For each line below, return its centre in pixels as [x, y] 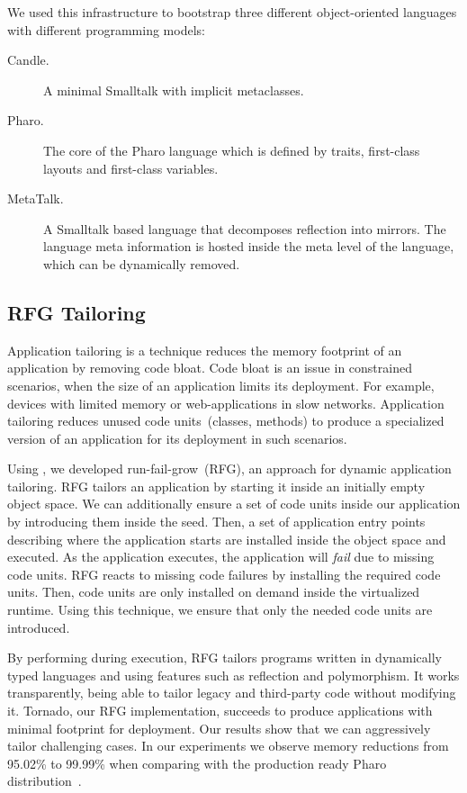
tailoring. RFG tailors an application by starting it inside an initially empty [216, 486]
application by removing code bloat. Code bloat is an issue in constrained [210, 368]
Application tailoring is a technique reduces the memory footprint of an [205, 350]
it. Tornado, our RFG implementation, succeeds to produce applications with [220, 711]
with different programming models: [106, 29]
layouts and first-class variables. [131, 168]
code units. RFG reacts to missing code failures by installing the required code [224, 574]
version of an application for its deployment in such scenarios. [177, 438]
